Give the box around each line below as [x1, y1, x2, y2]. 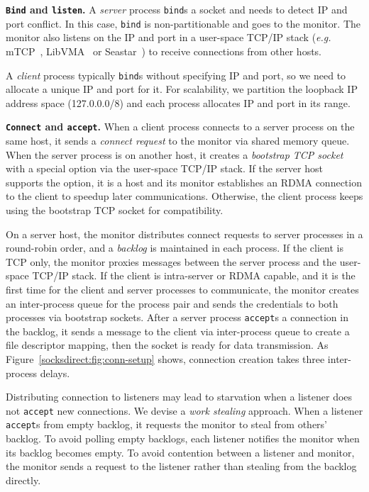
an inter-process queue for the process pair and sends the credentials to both [6, 296, 338, 311]
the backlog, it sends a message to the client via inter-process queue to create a [6, 323, 350, 338]
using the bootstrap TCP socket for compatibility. [6, 202, 224, 217]
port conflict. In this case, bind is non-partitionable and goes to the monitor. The [6, 16, 361, 30]
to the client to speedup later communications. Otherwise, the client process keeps [6, 189, 363, 203]
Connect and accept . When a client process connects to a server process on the [6, 119, 355, 134]
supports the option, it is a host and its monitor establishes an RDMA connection [6, 174, 362, 189]
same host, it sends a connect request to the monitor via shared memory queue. [6, 133, 350, 147]
